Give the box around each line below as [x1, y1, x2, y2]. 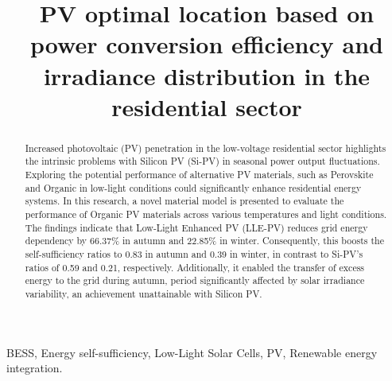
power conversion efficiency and [30, 28, 383, 60]
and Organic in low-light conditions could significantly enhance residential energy [25, 181, 362, 194]
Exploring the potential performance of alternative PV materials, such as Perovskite [25, 168, 374, 181]
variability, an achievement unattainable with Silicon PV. [25, 286, 262, 300]
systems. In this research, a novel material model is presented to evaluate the [25, 194, 344, 208]
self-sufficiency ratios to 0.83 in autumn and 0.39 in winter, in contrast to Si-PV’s [25, 247, 363, 260]
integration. [6, 360, 63, 376]
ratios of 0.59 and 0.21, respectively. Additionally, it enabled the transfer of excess [25, 260, 365, 274]
